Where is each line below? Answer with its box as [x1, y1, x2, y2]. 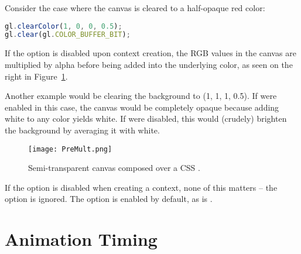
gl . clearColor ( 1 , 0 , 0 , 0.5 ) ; [5, 22, 122, 30]
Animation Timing [5, 227, 158, 251]
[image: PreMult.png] [28, 145, 112, 153]
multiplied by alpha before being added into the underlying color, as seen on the [5, 58, 293, 70]
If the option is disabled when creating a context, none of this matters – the [5, 181, 278, 193]
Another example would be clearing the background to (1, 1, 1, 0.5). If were [5, 90, 277, 102]
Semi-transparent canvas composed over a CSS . [28, 162, 200, 174]
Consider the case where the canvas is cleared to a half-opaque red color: [5, 2, 265, 13]
